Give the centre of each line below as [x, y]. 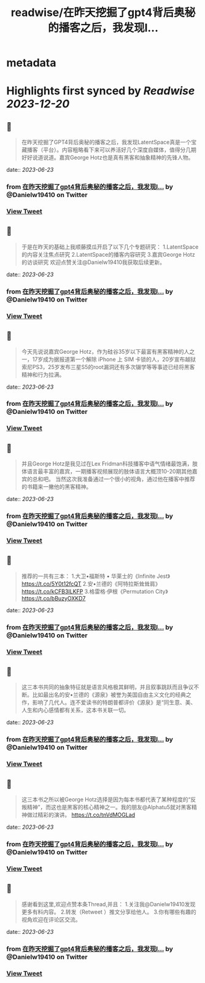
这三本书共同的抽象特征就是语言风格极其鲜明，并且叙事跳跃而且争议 [107, 687]
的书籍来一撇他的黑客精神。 [56, 487]
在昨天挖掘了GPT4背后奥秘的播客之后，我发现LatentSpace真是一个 [106, 142]
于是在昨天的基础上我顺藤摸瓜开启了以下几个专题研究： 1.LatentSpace [110, 247]
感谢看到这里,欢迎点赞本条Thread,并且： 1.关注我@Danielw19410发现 [108, 904]
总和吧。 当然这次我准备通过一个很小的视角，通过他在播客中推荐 [114, 479]
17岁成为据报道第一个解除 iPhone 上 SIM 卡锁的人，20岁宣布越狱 [114, 359]
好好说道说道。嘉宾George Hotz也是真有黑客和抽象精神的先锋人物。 [107, 158]
